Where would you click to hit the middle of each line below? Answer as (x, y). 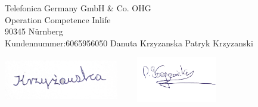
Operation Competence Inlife (58, 19)
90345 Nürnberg (34, 31)
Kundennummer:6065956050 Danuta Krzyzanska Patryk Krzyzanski (129, 43)
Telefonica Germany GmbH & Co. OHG (78, 8)
